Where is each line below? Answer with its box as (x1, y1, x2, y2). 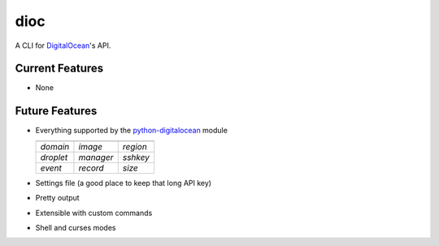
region (122, 140, 148, 152)
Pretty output (35, 193, 80, 203)
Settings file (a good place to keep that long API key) (35, 178, 211, 188)
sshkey (122, 151, 150, 162)
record (78, 162, 105, 174)
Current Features (15, 62, 104, 76)
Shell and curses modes (35, 222, 116, 232)
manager (78, 151, 114, 162)
